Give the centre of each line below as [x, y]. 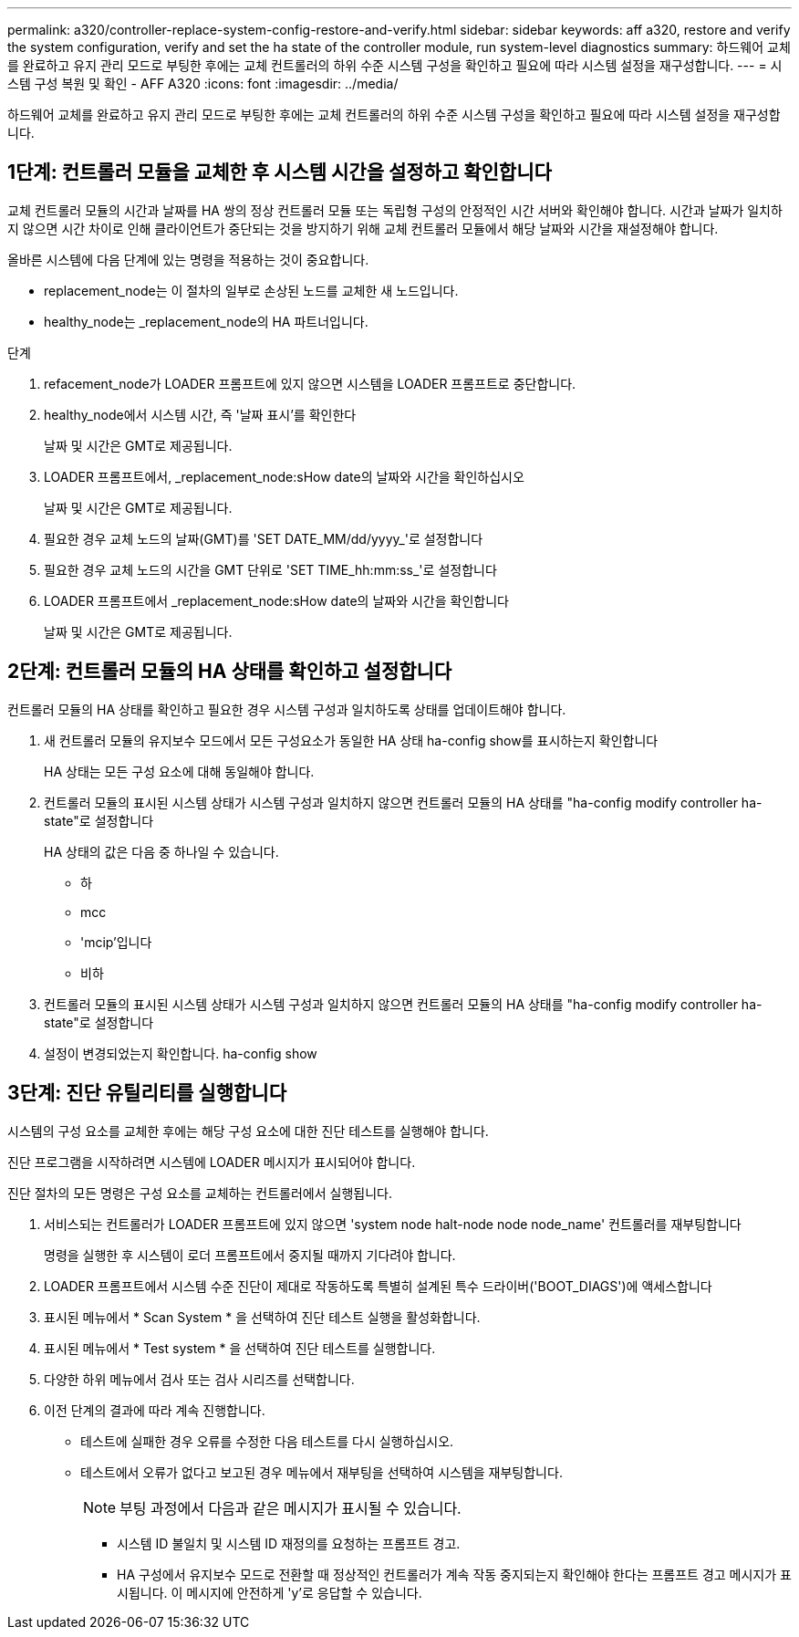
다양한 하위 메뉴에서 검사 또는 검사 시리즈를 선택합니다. [199, 1379]
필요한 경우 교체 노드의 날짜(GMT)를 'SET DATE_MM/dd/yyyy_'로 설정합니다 [264, 538]
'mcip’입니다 [116, 942]
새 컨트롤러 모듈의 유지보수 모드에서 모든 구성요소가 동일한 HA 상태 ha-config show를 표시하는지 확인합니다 [351, 740]
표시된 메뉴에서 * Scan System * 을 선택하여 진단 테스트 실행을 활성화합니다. [262, 1317]
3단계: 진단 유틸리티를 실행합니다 [147, 1093]
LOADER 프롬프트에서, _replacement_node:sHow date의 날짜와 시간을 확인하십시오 [284, 476]
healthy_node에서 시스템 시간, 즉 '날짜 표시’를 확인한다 [200, 414]
